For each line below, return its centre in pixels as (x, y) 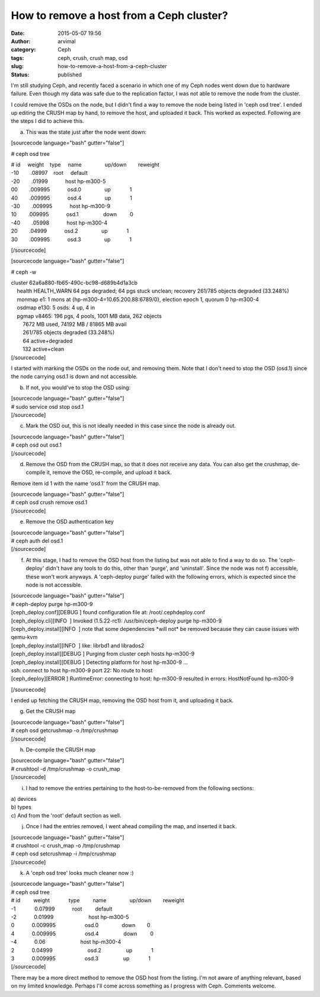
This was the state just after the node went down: (86, 132)
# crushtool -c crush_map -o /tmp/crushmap (65, 845)
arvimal (67, 41)
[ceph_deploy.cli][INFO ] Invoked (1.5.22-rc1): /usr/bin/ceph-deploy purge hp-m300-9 (116, 621)
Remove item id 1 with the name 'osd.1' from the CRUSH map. (86, 483)
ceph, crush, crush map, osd (93, 58)
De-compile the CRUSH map (61, 750)
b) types (21, 807)
